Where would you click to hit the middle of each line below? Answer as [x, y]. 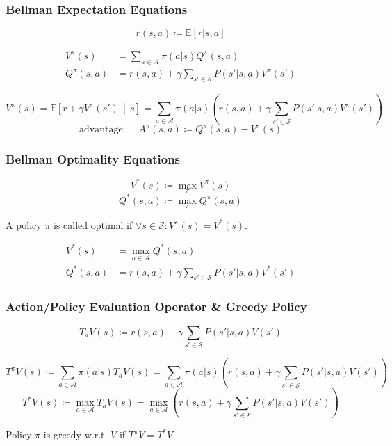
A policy [24, 224]
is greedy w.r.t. [75, 435]
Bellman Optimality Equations [93, 159]
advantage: [102, 130]
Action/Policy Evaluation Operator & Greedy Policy [156, 306]
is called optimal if [93, 224]
